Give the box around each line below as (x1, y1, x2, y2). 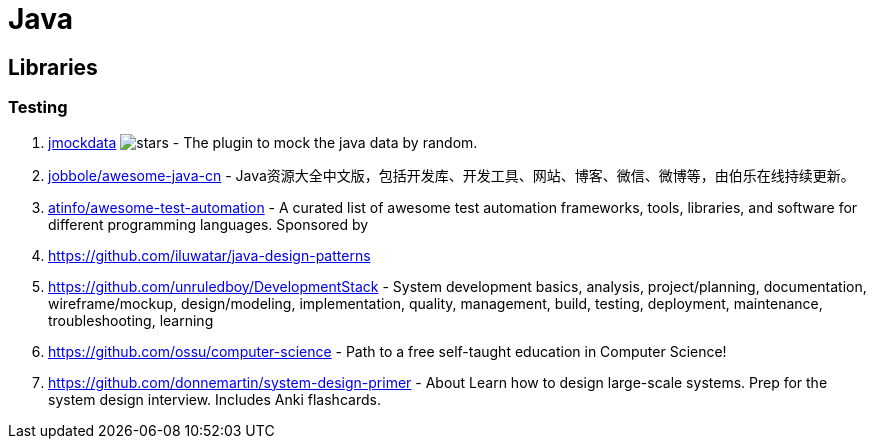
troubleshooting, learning (48, 311, 214, 329)
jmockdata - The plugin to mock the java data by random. (48, 133, 478, 151)
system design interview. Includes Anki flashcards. (48, 390, 381, 408)
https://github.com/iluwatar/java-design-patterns (48, 246, 371, 264)
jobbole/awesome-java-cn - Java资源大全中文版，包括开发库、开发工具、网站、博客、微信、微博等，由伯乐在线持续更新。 (48, 166, 855, 184)
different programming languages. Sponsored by (48, 215, 369, 233)
